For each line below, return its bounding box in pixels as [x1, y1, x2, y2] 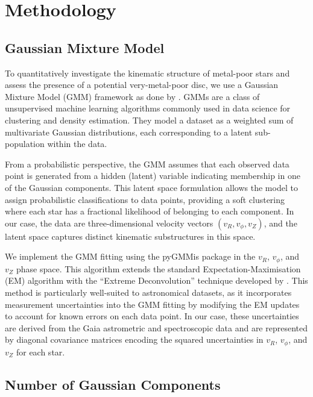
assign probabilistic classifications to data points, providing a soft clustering [5, 193, 285, 205]
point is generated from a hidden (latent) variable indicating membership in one [5, 169, 300, 182]
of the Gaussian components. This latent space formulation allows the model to [5, 181, 298, 193]
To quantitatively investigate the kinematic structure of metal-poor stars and [5, 66, 290, 79]
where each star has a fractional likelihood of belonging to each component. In [5, 205, 294, 217]
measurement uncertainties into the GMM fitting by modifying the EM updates [5, 298, 300, 310]
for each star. [16, 345, 65, 358]
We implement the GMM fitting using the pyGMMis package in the [5, 250, 256, 263]
